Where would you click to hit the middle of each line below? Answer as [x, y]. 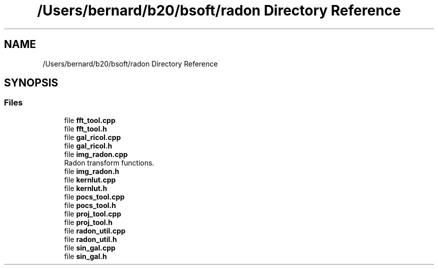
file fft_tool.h [85, 128]
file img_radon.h [92, 171]
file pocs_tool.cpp [94, 196]
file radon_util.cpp [95, 230]
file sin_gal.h [85, 256]
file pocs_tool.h [90, 205]
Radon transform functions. [109, 162]
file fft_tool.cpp [90, 120]
